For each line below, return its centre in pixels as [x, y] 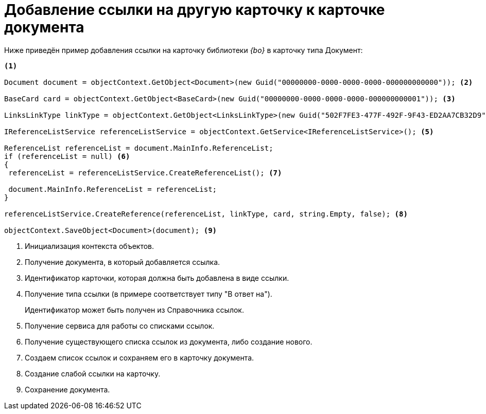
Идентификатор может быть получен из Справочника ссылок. [134, 310]
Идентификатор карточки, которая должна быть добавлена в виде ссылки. [157, 278]
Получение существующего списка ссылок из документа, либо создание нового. [169, 341]
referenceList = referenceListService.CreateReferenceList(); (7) [145, 173]
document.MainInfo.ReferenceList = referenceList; [113, 189]
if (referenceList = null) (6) [67, 156]
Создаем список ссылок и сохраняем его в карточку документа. [140, 357]
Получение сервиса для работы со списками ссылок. [120, 326]
